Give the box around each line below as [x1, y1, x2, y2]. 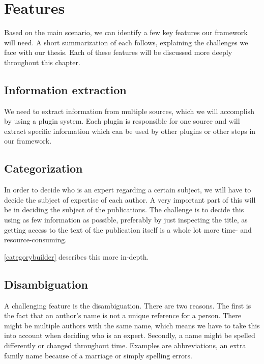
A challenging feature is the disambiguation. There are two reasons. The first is [4, 300, 251, 311]
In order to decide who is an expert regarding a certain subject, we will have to [4, 184, 251, 195]
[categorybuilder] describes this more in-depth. [4, 251, 149, 262]
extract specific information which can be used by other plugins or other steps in [4, 125, 256, 136]
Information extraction [4, 81, 127, 97]
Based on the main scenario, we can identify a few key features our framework [4, 27, 248, 38]
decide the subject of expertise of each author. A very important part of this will [4, 194, 256, 205]
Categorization [4, 160, 83, 176]
